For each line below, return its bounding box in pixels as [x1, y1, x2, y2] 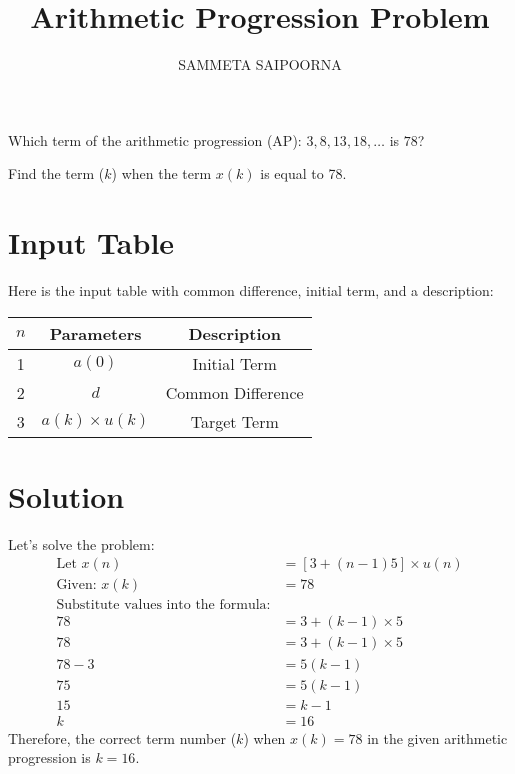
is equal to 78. [260, 163, 347, 184]
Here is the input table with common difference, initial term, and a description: [8, 280, 494, 301]
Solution [8, 475, 125, 516]
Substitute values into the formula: [56, 598, 271, 613]
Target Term [190, 409, 279, 433]
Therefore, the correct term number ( [8, 727, 237, 748]
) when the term [111, 163, 212, 184]
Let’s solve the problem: [8, 533, 155, 554]
